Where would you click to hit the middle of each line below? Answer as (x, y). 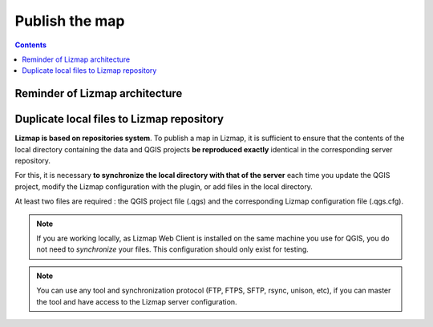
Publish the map (70, 21)
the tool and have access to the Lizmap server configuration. (137, 301)
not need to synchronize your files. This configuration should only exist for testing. (172, 249)
